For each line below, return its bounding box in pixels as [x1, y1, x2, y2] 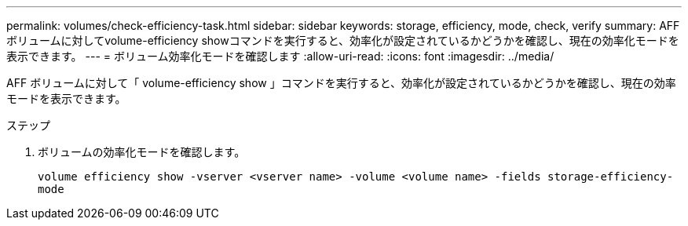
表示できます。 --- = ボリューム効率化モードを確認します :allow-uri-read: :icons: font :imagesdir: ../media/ [6, 49, 554, 63]
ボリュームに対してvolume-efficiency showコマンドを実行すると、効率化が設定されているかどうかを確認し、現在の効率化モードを [6, 34, 679, 47]
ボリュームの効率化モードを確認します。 [38, 145, 246, 159]
